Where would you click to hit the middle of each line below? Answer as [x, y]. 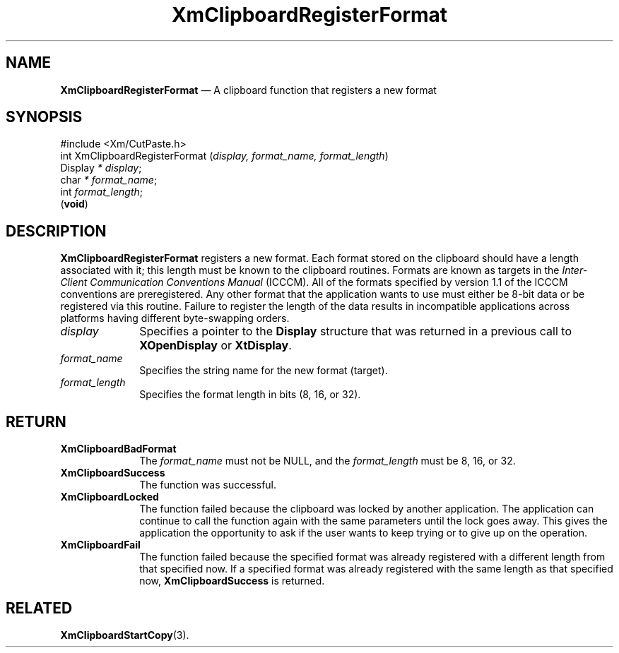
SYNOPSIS [44, 117]
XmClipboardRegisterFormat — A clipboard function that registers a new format [248, 90]
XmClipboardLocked [110, 497]
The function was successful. [208, 485]
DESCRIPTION [56, 231]
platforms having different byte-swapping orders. [175, 318]
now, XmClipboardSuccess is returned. [232, 581]
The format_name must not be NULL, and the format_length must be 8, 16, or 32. [328, 461]
